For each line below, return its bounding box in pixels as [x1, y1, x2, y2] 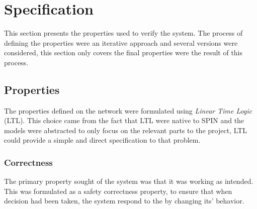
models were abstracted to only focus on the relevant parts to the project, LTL [4, 125, 247, 135]
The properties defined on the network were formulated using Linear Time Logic [4, 105, 252, 116]
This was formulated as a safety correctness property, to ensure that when [4, 185, 232, 196]
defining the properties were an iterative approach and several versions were [4, 37, 238, 48]
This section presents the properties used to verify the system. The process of [4, 28, 243, 38]
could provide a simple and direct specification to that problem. [4, 135, 201, 145]
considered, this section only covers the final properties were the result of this [4, 47, 243, 58]
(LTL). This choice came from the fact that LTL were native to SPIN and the [4, 115, 244, 126]
